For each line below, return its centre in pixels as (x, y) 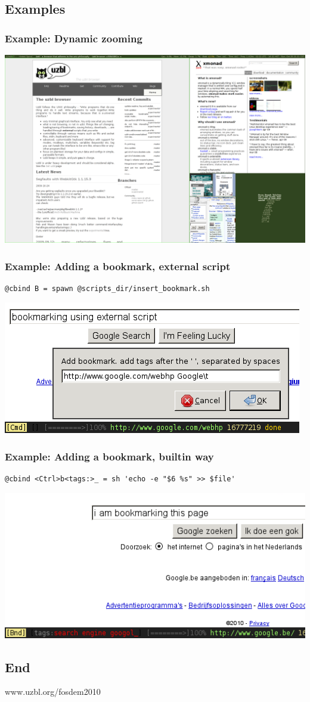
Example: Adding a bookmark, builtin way (109, 456)
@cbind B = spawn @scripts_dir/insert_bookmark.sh (107, 288)
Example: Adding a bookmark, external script (118, 266)
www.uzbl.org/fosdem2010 (53, 692)
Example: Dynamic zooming (74, 38)
